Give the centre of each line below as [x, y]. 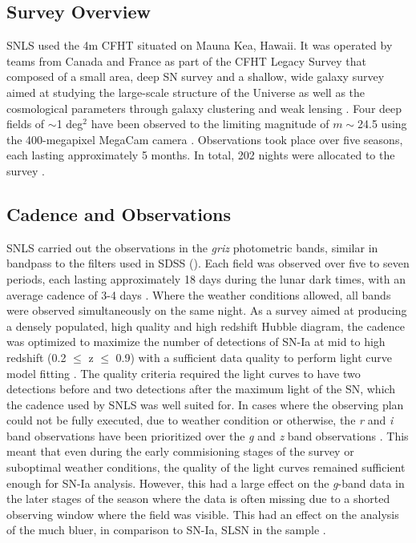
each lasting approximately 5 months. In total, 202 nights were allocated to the [201, 155]
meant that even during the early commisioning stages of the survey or [180, 451]
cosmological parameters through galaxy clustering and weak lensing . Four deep [204, 108]
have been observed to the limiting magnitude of [210, 124]
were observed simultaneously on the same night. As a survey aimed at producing [207, 310]
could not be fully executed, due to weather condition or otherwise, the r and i [200, 420]
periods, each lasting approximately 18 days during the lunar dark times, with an [206, 278]
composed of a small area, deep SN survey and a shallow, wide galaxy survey [196, 76]
